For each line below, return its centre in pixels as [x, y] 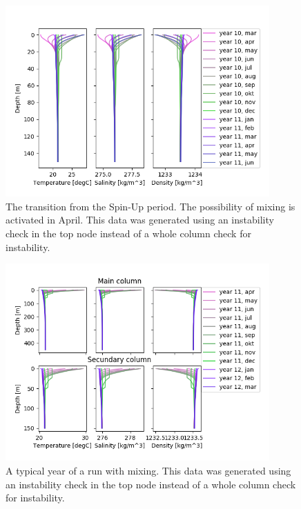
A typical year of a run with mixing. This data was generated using [148, 470]
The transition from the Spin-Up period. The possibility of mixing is [150, 206]
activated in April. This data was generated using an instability [140, 220]
